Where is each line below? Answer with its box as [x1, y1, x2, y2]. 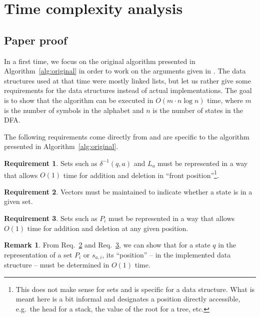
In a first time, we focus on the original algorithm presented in [4, 55, 195, 66]
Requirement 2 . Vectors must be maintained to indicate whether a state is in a [4, 186, 252, 196]
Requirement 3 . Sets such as [4, 212, 97, 223]
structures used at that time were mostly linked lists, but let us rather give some [4, 75, 251, 85]
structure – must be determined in [4, 259, 109, 270]
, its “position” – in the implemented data [102, 249, 231, 259]
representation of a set [4, 249, 72, 259]
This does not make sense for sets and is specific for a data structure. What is [15, 283, 255, 294]
